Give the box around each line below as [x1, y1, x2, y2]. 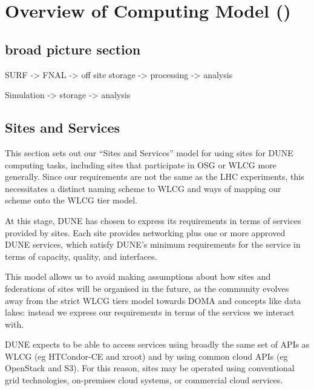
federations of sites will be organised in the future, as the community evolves [5, 282, 289, 294]
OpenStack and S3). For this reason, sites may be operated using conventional [5, 362, 295, 374]
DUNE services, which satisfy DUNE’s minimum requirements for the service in [5, 238, 301, 251]
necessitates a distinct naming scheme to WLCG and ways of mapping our [5, 182, 281, 194]
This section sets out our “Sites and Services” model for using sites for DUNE [5, 146, 293, 159]
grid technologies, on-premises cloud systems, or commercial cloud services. [5, 374, 283, 386]
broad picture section [5, 39, 141, 58]
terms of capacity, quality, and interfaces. [5, 250, 157, 262]
